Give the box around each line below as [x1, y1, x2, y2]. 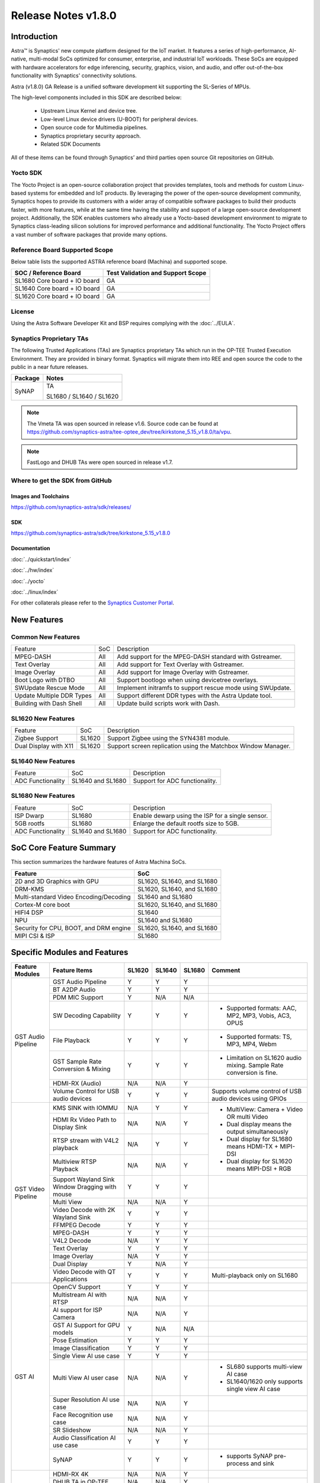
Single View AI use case [52, 1352, 120, 1360]
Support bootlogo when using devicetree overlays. [117, 676, 258, 685]
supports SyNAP [226, 1452, 273, 1460]
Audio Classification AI [52, 1434, 116, 1442]
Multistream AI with [52, 1291, 107, 1299]
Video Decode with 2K [52, 1206, 116, 1214]
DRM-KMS [14, 884, 44, 893]
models [52, 1329, 73, 1337]
